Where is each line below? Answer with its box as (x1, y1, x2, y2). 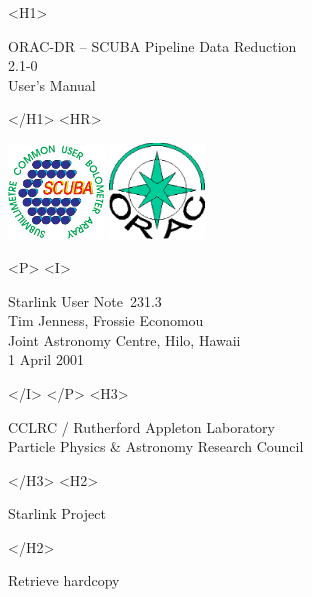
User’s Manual (8, 74, 96, 95)
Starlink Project (8, 503, 106, 524)
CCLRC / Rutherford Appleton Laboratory (8, 416, 275, 437)
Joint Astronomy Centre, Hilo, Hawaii (8, 329, 241, 350)
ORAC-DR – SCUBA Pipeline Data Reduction (8, 35, 297, 56)
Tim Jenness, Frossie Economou (8, 310, 204, 331)
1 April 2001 (8, 349, 84, 370)
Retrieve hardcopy (8, 570, 120, 591)
